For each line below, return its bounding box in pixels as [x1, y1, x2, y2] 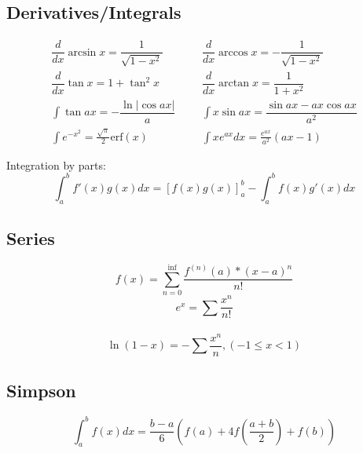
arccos [218, 46, 248, 58]
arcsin [68, 46, 97, 58]
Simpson [6, 378, 76, 403]
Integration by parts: [6, 156, 106, 173]
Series [6, 226, 55, 250]
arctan [218, 78, 249, 90]
